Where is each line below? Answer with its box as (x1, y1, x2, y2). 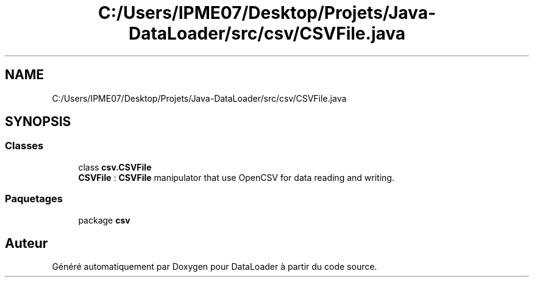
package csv (78, 214, 130, 225)
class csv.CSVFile (78, 161, 152, 172)
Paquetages (5, 192, 63, 205)
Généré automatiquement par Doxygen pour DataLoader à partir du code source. (52, 261, 377, 272)
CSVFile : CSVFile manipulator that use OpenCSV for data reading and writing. (78, 172, 394, 183)
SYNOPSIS (5, 114, 71, 130)
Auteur (5, 235, 48, 251)
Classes (5, 139, 44, 152)
